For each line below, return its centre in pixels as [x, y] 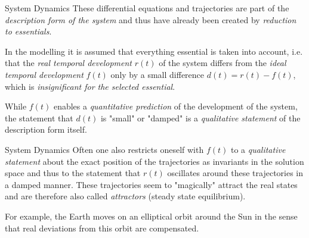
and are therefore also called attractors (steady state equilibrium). [125, 196]
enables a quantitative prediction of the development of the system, [175, 106]
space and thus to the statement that [73, 173]
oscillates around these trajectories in [235, 173]
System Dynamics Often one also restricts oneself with [104, 149]
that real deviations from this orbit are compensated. [102, 228]
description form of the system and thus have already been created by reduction [151, 19]
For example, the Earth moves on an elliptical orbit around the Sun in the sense [151, 216]
